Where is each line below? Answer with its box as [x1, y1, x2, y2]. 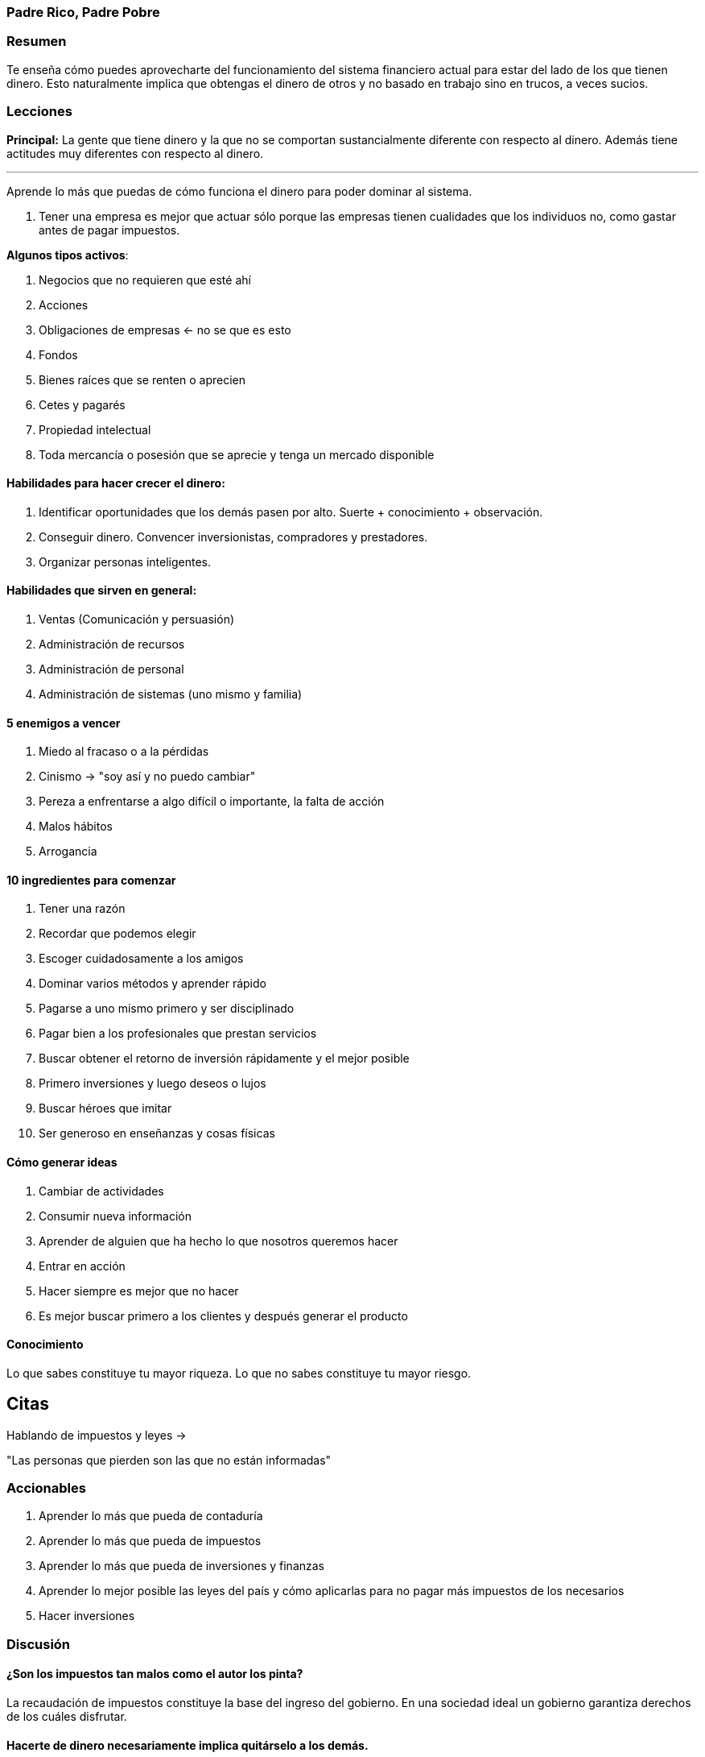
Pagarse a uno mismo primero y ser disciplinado [39, 1001, 295, 1016]
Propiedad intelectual [39, 422, 151, 437]
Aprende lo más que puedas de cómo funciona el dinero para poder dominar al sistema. [6, 184, 472, 198]
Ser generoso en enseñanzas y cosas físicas [39, 1126, 275, 1141]
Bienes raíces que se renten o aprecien [39, 372, 245, 387]
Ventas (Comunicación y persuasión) [39, 611, 235, 626]
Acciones [39, 297, 89, 312]
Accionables [6, 1480, 86, 1497]
